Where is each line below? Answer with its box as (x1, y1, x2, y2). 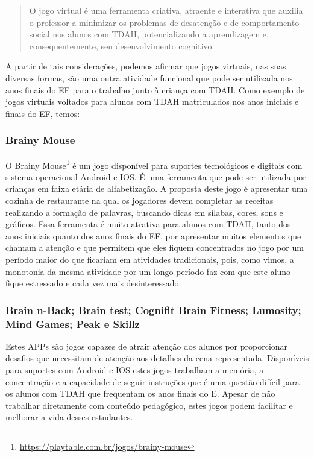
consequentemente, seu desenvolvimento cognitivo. (29, 39, 215, 52)
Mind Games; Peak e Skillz (5, 316, 140, 331)
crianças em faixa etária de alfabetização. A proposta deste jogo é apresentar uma (5, 182, 308, 195)
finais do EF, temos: (5, 107, 80, 119)
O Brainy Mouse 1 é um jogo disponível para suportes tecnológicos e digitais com (5, 157, 303, 171)
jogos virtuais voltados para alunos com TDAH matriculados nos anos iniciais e (5, 95, 299, 108)
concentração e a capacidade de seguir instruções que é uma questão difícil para (5, 375, 300, 388)
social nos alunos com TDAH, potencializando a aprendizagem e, (29, 28, 269, 40)
